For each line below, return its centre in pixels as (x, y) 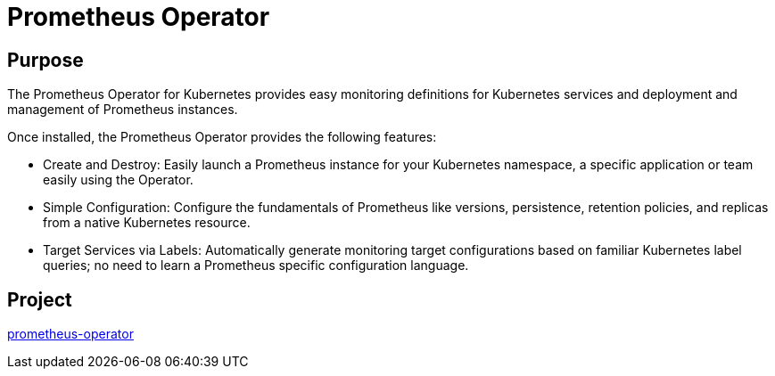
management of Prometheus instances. (123, 110)
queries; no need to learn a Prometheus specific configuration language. (256, 266)
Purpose (45, 60)
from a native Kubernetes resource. (147, 223)
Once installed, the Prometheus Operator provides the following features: (222, 137)
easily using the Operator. (118, 180)
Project (40, 299)
